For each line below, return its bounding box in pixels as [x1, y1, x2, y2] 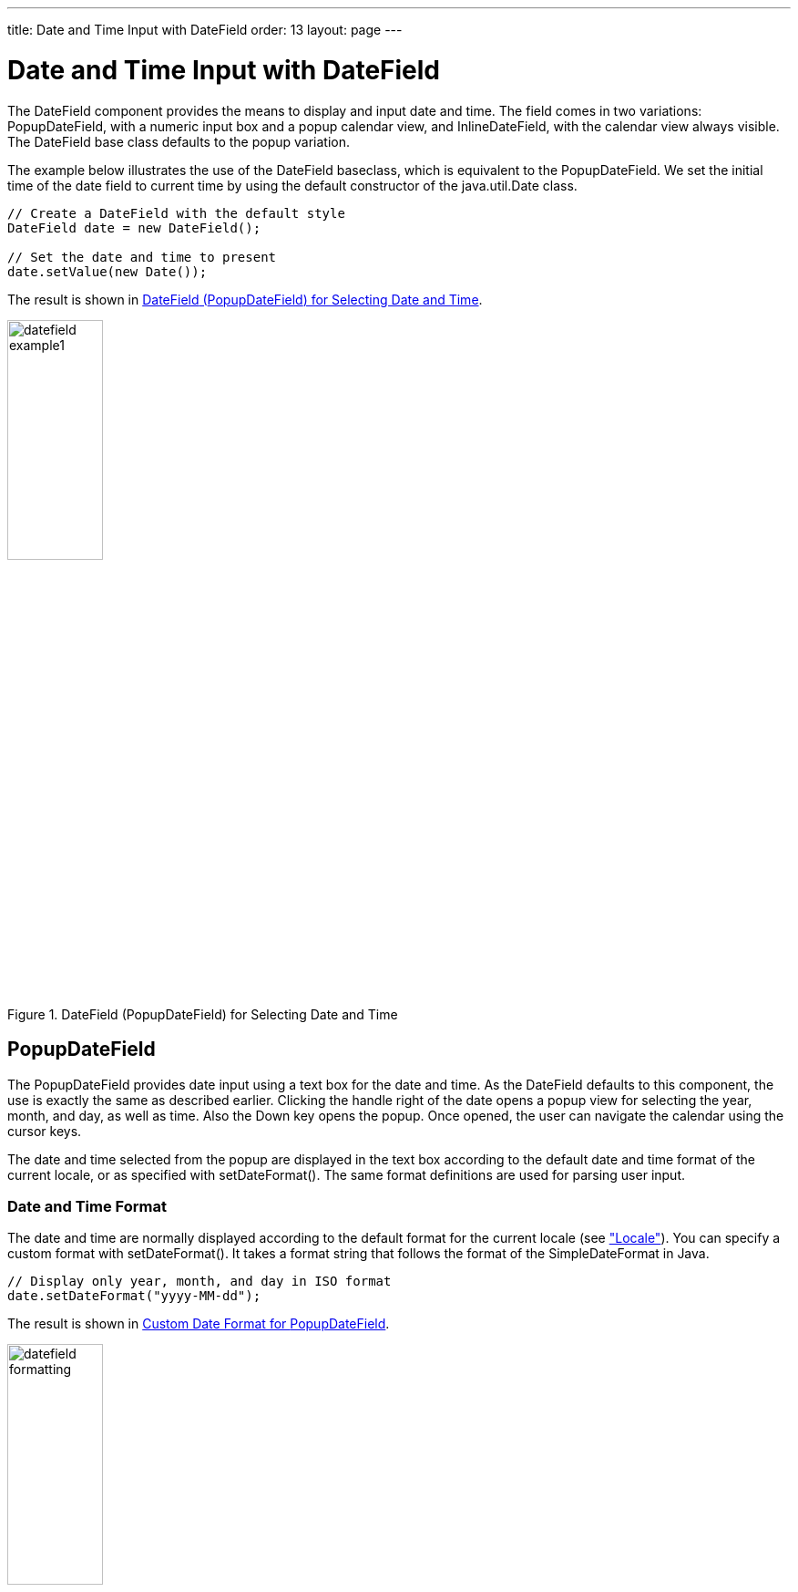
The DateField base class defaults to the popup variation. [7, 133, 350, 150]
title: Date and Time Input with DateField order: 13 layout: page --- [7, 22, 403, 37]
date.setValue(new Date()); [7, 264, 208, 279]
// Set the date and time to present [7, 249, 277, 264]
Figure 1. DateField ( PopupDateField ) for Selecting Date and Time [7, 1006, 398, 1022]
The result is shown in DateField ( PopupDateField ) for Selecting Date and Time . [7, 291, 483, 307]
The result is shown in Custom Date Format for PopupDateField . [7, 1316, 390, 1332]
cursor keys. [7, 1122, 82, 1139]
